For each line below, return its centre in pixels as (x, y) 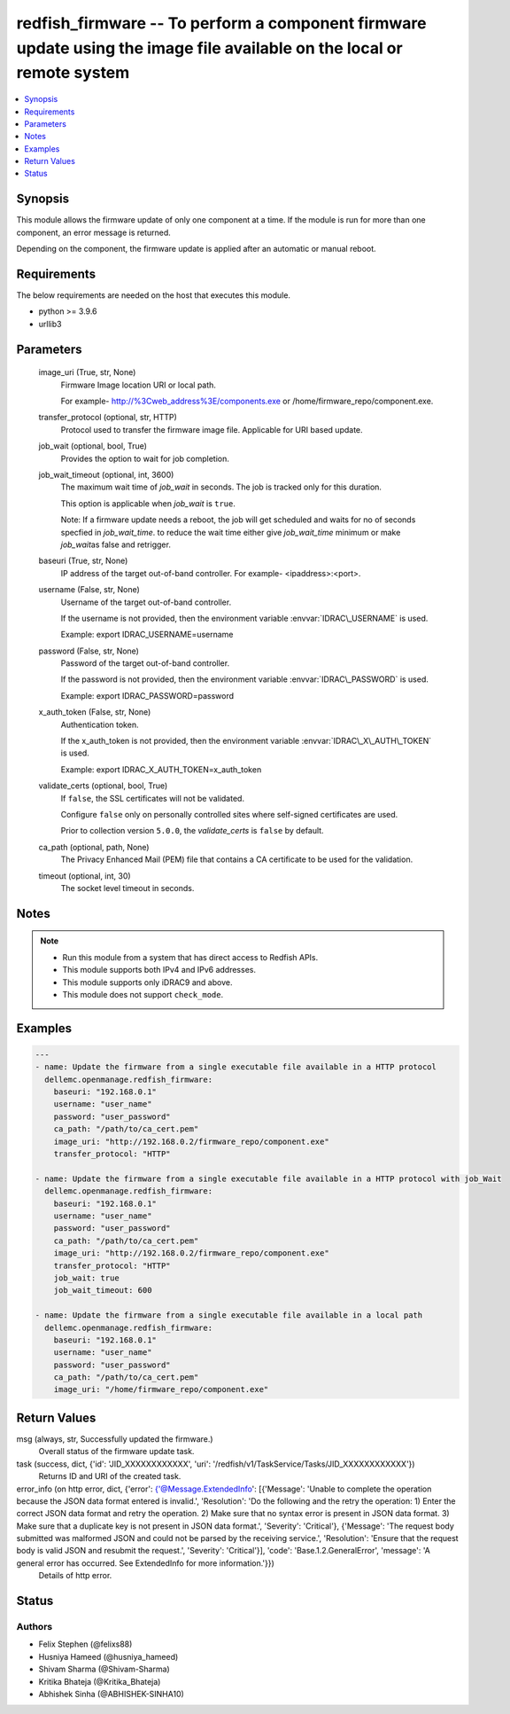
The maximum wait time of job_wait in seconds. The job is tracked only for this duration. (221, 487)
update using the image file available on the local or (209, 48)
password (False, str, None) (89, 651)
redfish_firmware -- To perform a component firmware (221, 23)
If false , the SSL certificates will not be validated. (153, 798)
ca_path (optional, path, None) (94, 847)
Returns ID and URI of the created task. (110, 1476)
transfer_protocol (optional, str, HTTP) (108, 418)
